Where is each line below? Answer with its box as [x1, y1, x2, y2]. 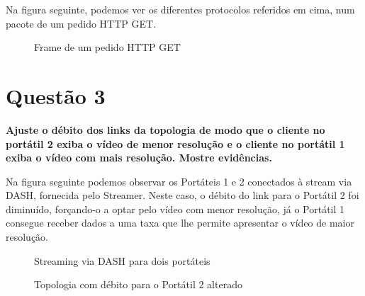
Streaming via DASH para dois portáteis [34, 253, 210, 268]
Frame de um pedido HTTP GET [34, 40, 181, 55]
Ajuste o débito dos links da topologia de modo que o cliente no [6, 122, 325, 137]
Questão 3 [6, 81, 106, 110]
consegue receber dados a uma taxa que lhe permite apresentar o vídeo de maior [6, 215, 354, 230]
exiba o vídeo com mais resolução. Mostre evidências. [6, 150, 272, 165]
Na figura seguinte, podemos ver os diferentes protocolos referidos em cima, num [6, 2, 355, 16]
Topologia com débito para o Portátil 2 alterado [34, 277, 242, 292]
